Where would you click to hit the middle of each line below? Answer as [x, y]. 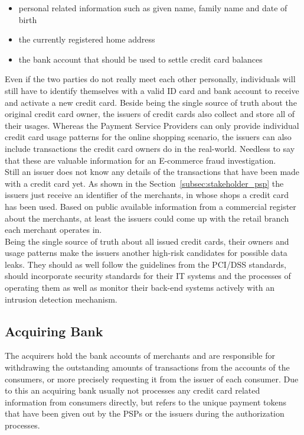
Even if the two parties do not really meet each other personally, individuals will [150, 79]
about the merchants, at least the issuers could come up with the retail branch [147, 218]
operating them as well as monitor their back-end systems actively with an [140, 288]
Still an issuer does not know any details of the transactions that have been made [152, 172]
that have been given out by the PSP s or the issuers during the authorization [145, 413]
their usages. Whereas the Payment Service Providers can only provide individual [152, 125]
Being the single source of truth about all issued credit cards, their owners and [147, 241]
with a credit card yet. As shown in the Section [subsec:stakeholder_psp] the [144, 183]
